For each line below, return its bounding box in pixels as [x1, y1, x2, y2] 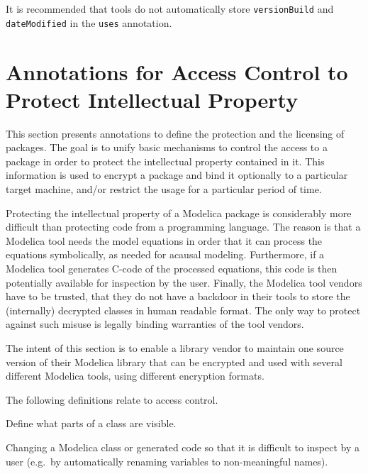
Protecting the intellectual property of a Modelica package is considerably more [6, 205, 352, 220]
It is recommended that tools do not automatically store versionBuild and [6, 1, 334, 16]
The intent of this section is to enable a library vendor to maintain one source [6, 340, 344, 355]
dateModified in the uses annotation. [6, 15, 172, 30]
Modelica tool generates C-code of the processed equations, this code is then [6, 260, 338, 275]
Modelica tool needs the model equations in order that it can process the [6, 233, 323, 248]
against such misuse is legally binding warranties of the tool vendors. [6, 316, 304, 331]
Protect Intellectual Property [6, 84, 299, 114]
